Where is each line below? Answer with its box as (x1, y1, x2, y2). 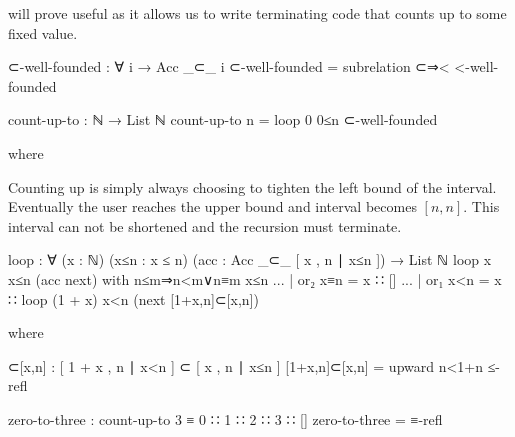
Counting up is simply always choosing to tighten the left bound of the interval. (8, 176, 497, 197)
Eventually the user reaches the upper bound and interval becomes (8, 196, 417, 217)
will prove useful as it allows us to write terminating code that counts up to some (8, 3, 507, 23)
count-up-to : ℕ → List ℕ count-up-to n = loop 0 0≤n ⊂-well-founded (8, 109, 438, 130)
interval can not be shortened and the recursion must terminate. (8, 215, 402, 236)
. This (463, 196, 500, 217)
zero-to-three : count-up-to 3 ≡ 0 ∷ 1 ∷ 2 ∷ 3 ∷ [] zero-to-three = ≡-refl (8, 408, 443, 429)
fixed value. (8, 22, 78, 43)
